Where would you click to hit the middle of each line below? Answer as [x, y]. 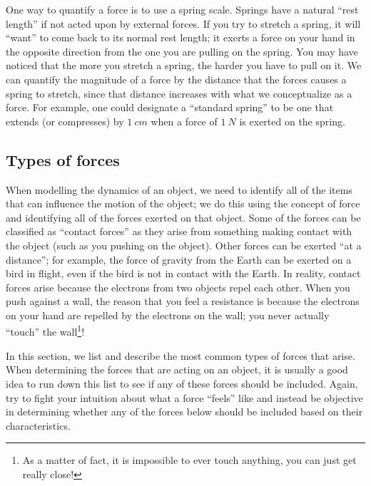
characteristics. [38, 425]
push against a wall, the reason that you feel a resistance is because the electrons [183, 301]
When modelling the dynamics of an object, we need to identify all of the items [179, 189]
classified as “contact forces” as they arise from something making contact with [179, 231]
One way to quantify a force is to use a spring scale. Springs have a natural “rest [182, 9]
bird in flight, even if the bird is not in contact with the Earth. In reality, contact [183, 273]
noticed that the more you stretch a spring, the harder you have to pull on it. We [184, 65]
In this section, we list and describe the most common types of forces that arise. [181, 355]
